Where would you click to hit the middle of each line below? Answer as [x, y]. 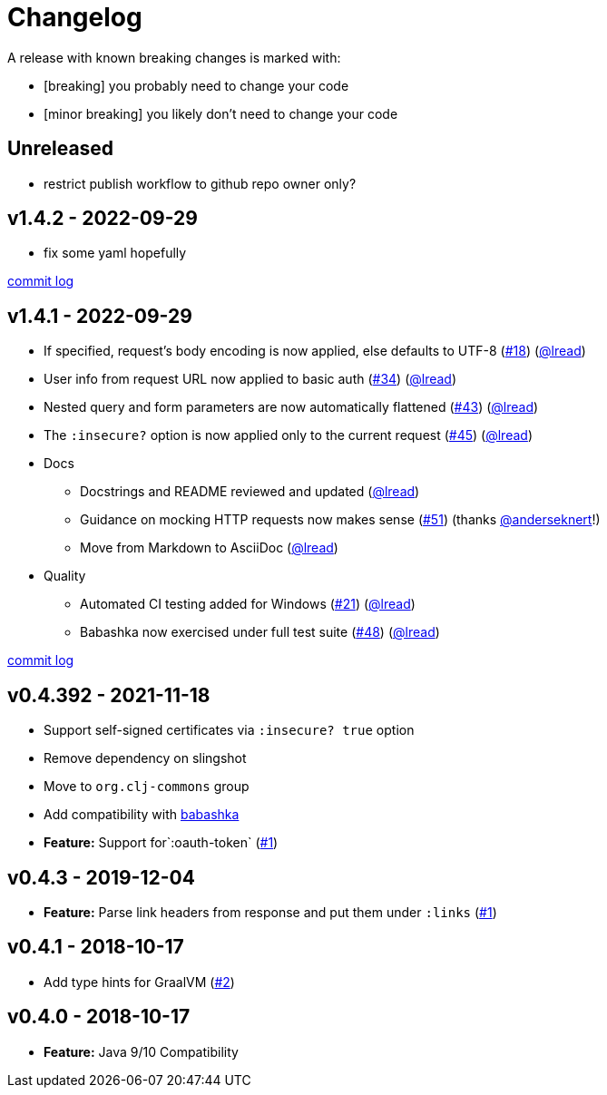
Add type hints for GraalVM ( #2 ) [139, 982]
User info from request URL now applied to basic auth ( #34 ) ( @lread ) [250, 379]
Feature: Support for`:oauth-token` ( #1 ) [161, 843]
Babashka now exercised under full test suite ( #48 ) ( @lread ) [260, 632]
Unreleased [61, 149]
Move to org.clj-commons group [147, 787]
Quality [65, 576]
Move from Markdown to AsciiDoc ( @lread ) [209, 548]
